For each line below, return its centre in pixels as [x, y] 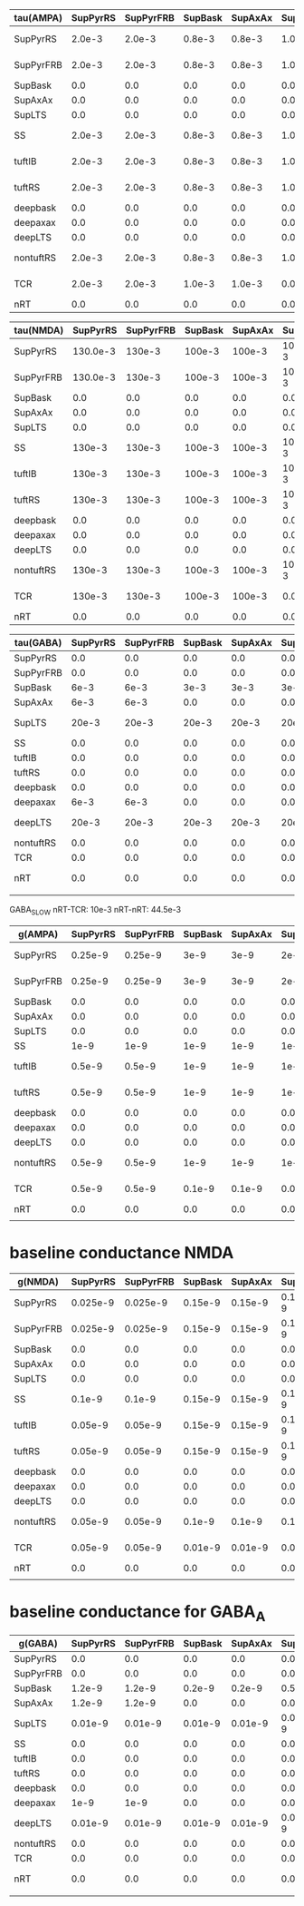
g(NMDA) [38, 1281]
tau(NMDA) [39, 330]
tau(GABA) [38, 643]
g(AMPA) [38, 933]
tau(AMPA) [38, 18]
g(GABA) [38, 1644]
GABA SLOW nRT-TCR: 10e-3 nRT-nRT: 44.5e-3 [95, 911]
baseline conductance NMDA [122, 1252]
